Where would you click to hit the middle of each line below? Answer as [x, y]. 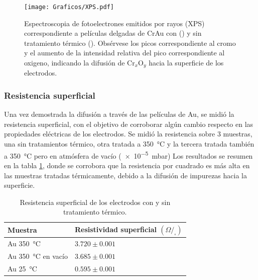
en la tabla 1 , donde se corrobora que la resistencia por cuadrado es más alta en [127, 165]
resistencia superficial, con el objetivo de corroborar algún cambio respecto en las [129, 124]
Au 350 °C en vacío [38, 256]
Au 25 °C [22, 268]
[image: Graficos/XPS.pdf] [69, 7]
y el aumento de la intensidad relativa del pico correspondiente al [124, 53]
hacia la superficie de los [186, 63]
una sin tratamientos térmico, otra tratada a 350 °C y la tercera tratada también [129, 144]
